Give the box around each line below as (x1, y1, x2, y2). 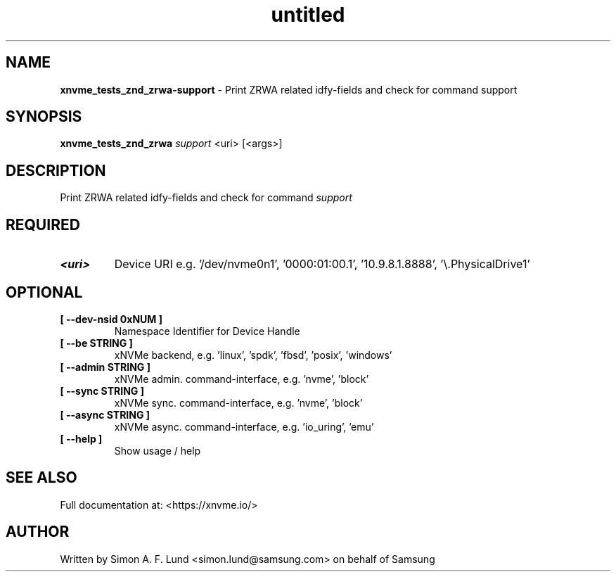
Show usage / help (114, 444, 201, 457)
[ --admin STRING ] (60, 360, 150, 373)
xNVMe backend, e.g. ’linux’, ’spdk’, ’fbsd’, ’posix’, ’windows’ (114, 348, 392, 361)
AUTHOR (6, 523, 70, 541)
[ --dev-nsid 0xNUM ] (60, 312, 162, 325)
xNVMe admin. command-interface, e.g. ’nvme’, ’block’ (114, 372, 369, 385)
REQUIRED (6, 215, 80, 234)
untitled (271, 3, 345, 27)
